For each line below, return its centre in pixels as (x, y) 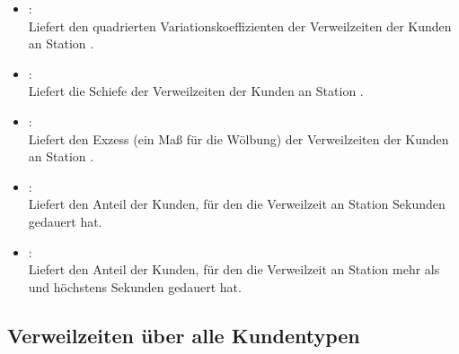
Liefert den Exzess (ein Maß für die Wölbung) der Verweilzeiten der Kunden (238, 138)
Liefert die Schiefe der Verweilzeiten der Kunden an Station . (196, 91)
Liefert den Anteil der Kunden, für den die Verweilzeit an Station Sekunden (237, 204)
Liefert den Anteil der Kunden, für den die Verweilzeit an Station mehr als (234, 269)
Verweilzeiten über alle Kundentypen (184, 335)
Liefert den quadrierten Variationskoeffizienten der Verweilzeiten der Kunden (240, 26)
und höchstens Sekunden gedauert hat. (135, 286)
